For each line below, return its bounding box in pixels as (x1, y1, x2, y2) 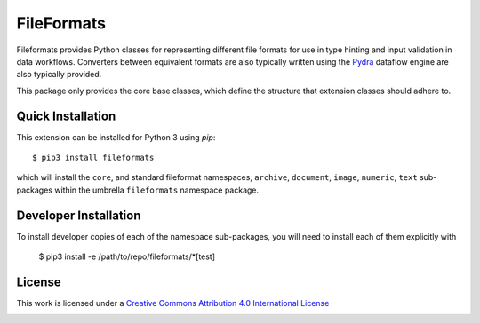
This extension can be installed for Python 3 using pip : (16, 131, 216, 142)
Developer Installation (16, 208, 141, 223)
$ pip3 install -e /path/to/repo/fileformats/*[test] (38, 251, 216, 262)
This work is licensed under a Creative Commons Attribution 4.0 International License (16, 298, 330, 308)
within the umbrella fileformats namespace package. (54, 185, 260, 195)
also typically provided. (16, 69, 102, 80)
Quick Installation (16, 108, 116, 123)
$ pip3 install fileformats (32, 153, 155, 163)
